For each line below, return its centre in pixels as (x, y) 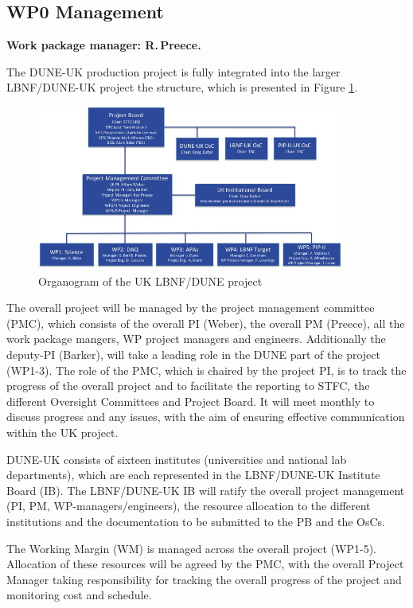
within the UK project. (62, 432)
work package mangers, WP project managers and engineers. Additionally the (196, 339)
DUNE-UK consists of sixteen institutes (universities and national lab (177, 459)
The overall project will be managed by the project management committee (191, 308)
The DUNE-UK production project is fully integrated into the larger (173, 71)
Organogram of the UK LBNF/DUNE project (150, 281)
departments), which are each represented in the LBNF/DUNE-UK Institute (193, 475)
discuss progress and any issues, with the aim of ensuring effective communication (206, 417)
